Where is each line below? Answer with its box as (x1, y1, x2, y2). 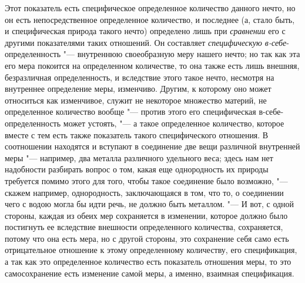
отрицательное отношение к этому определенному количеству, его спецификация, (5, 244, 297, 256)
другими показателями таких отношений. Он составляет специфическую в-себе (5, 36, 287, 48)
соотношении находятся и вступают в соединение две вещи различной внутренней (5, 140, 300, 152)
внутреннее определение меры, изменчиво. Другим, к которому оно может (5, 82, 272, 95)
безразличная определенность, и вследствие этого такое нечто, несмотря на (5, 71, 274, 83)
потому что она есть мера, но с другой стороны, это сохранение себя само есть (5, 232, 289, 244)
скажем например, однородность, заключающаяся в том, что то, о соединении (5, 186, 284, 198)
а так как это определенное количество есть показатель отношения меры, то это (5, 255, 291, 268)
